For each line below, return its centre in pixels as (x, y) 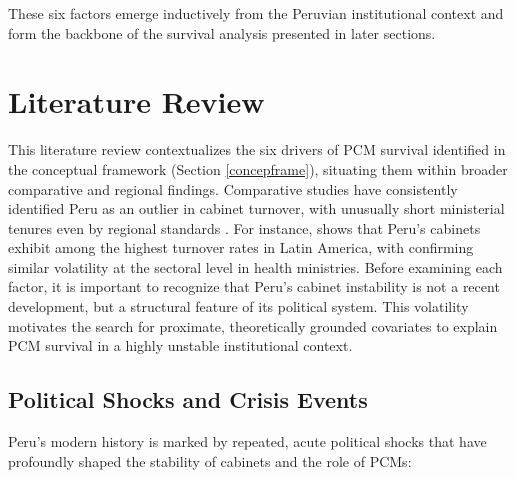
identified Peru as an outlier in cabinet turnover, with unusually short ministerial (256, 208)
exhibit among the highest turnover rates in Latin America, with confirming (241, 247)
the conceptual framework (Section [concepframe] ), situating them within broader (258, 168)
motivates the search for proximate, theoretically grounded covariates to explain (253, 325)
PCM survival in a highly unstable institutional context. (180, 345)
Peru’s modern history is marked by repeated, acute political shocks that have (247, 441)
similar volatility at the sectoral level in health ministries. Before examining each (255, 266)
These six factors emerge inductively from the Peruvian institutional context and (256, 13)
